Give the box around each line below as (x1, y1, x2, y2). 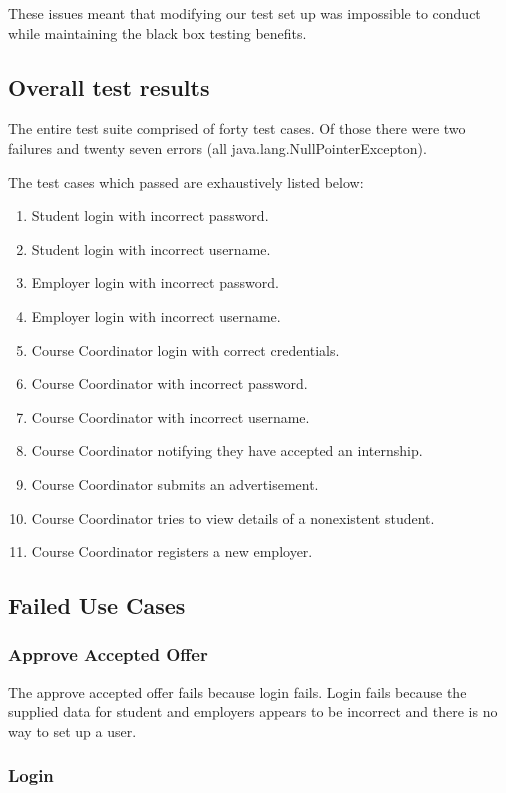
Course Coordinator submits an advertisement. (31, 473, 319, 494)
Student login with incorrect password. (31, 205, 269, 226)
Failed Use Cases (8, 590, 186, 621)
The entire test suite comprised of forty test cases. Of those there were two (8, 118, 466, 139)
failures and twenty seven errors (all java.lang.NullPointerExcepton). (8, 137, 427, 158)
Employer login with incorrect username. (31, 305, 281, 326)
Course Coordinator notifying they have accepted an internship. (31, 440, 423, 461)
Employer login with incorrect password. (31, 272, 279, 293)
